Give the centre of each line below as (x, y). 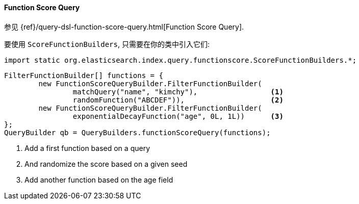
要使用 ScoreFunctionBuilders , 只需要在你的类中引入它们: (107, 44)
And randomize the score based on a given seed (106, 164)
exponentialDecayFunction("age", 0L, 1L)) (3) (178, 116)
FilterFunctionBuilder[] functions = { (84, 75)
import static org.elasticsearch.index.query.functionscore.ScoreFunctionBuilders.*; (181, 60)
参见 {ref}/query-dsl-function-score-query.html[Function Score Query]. (124, 27)
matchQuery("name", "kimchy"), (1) (178, 92)
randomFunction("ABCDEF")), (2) (178, 100)
